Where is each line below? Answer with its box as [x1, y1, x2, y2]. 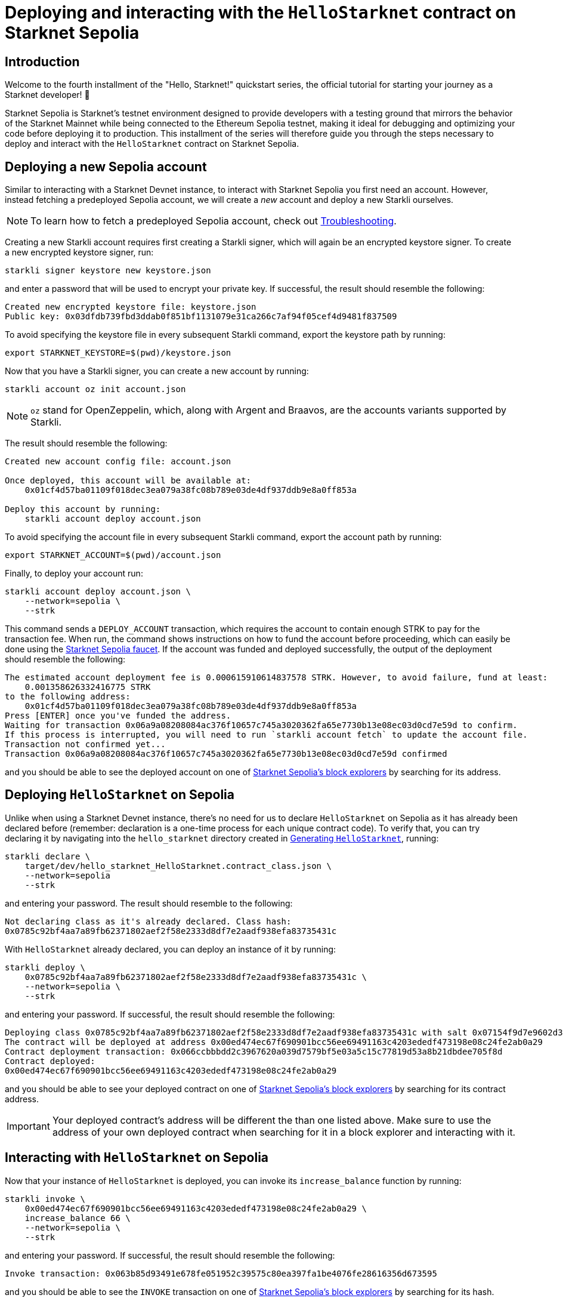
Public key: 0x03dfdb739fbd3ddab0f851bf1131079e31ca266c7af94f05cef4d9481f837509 [5, 312, 397, 322]
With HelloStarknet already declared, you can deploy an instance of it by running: [5, 944, 336, 954]
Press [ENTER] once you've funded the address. [5, 711, 231, 721]
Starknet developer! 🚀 [5, 90, 90, 100]
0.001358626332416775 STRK [24, 682, 151, 692]
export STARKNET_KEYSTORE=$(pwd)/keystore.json [5, 348, 231, 358]
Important [7, 1120, 50, 1132]
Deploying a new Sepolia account [5, 159, 207, 174]
